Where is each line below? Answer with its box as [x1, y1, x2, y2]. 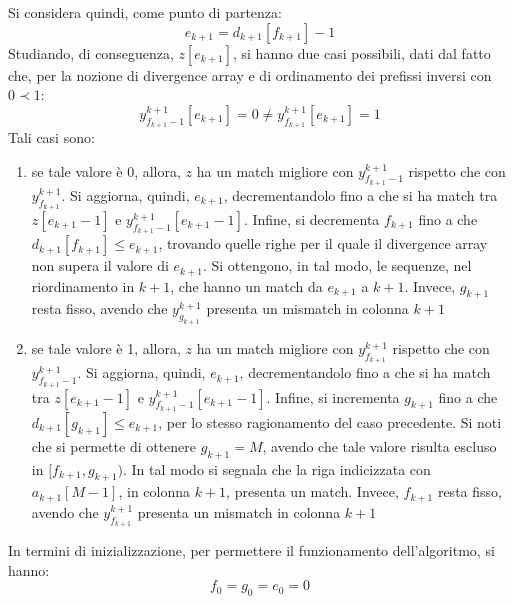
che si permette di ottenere [31, 435, 197, 456]
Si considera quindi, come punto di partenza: [8, 2, 282, 22]
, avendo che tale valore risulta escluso [262, 435, 497, 456]
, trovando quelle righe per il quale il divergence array [158, 233, 488, 254]
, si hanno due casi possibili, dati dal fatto [233, 42, 491, 63]
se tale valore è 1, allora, [31, 338, 181, 359]
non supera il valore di [31, 255, 169, 276]
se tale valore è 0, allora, [31, 160, 181, 181]
